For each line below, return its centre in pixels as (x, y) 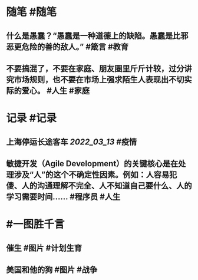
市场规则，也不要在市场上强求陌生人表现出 (91, 79)
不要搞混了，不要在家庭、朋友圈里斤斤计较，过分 (95, 68)
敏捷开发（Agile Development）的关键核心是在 (92, 164)
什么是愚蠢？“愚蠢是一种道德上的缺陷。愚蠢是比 (93, 36)
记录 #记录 (32, 118)
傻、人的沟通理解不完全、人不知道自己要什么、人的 (99, 185)
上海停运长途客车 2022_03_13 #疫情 (72, 142)
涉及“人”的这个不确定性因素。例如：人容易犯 (95, 174)
